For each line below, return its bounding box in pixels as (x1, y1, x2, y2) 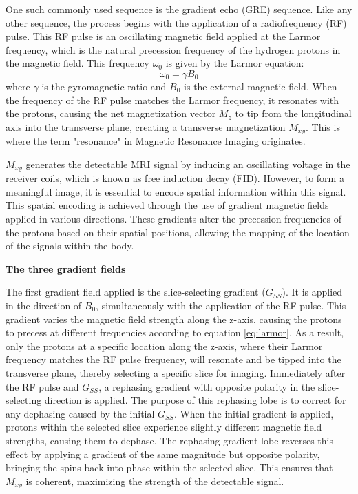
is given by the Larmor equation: (165, 56, 304, 70)
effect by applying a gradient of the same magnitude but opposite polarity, (6, 446, 320, 461)
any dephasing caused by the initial (6, 406, 155, 420)
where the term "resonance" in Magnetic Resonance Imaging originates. (6, 134, 306, 148)
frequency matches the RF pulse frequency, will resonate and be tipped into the (6, 352, 341, 367)
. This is (306, 119, 340, 134)
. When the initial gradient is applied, (173, 406, 334, 420)
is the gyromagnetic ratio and (41, 79, 167, 93)
